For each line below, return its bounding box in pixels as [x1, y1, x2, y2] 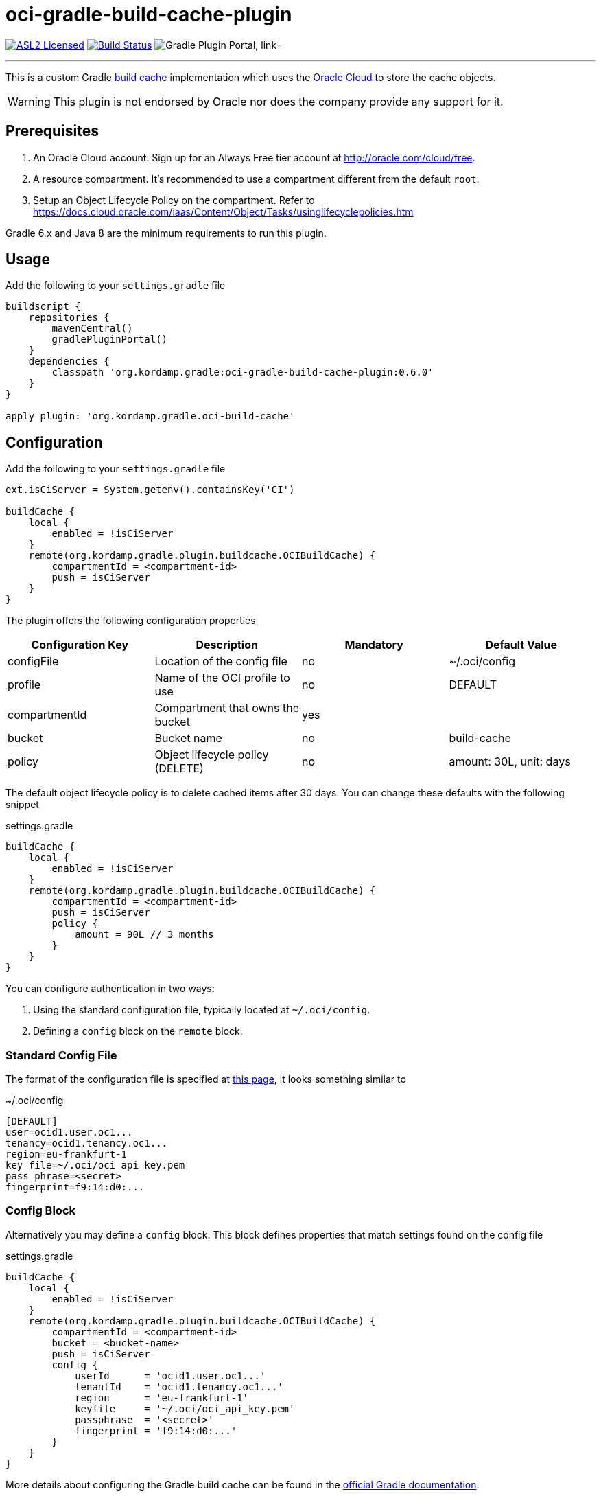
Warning [8, 94, 51, 108]
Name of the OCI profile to [154, 671, 290, 685]
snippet [5, 798, 39, 811]
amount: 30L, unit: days [449, 755, 571, 769]
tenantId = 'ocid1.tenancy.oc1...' [75, 1381, 283, 1392]
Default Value [485, 638, 558, 652]
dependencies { [28, 356, 110, 367]
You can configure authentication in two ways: [5, 982, 215, 995]
